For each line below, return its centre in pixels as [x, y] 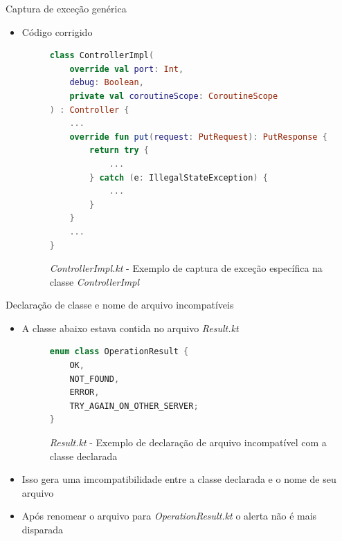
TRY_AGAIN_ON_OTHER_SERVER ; [134, 406]
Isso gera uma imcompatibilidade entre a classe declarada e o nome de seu [179, 479]
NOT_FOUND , [94, 379]
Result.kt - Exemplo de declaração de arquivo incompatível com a [188, 442]
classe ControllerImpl [94, 281]
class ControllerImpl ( [102, 56]
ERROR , [84, 393]
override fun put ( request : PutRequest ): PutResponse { [198, 137]
